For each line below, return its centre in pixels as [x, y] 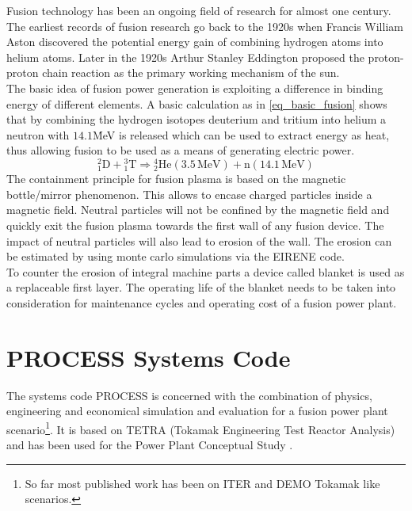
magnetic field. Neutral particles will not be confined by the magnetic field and [198, 210]
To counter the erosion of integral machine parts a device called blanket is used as [206, 271]
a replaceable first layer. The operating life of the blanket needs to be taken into [201, 287]
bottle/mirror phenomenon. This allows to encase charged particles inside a [189, 194]
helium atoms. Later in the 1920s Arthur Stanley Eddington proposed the [185, 57]
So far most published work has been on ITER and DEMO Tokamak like [202, 483]
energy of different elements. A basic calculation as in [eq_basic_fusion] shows [197, 103]
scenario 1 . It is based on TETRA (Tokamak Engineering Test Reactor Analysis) [201, 428]
